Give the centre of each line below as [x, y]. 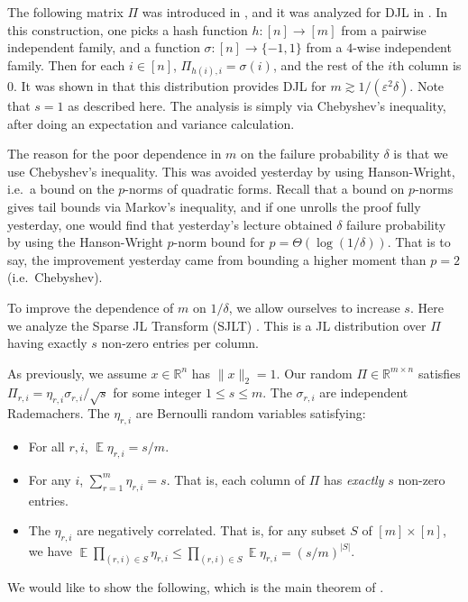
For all [46, 447]
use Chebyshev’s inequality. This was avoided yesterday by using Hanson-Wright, [231, 171]
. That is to [419, 242]
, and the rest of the [328, 64]
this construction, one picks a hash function [128, 29]
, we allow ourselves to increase [314, 307]
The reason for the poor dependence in [115, 154]
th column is [427, 64]
